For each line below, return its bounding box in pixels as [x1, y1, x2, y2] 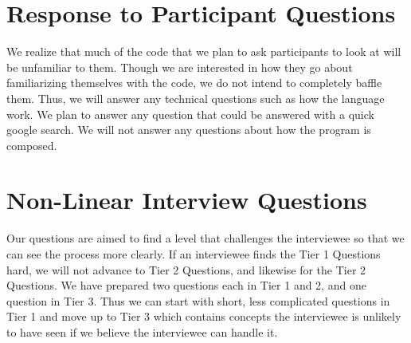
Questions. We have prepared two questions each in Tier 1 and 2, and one [6, 277, 366, 294]
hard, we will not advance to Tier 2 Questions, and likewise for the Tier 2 [6, 261, 366, 278]
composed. [6, 136, 57, 153]
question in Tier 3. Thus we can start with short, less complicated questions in [6, 292, 390, 309]
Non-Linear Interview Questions [6, 183, 367, 216]
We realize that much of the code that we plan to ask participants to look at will [6, 43, 401, 60]
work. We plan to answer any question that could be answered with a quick [6, 105, 374, 122]
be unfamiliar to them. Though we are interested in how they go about [6, 58, 353, 75]
